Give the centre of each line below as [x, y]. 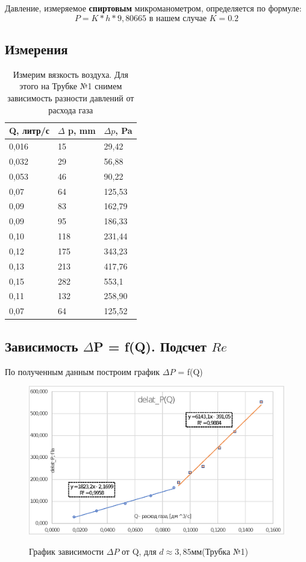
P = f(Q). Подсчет [150, 346]
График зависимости [67, 551]
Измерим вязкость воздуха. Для [70, 74]
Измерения [36, 49]
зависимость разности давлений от [71, 97]
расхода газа [71, 109]
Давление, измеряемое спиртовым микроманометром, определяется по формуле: [153, 8]
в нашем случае [178, 18]
